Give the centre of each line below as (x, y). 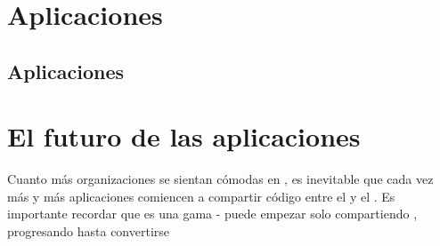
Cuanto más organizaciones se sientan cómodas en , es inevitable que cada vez (220, 179)
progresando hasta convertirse (88, 231)
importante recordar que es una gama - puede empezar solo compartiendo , (212, 214)
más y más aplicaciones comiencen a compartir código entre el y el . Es (201, 196)
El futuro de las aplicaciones (184, 136)
